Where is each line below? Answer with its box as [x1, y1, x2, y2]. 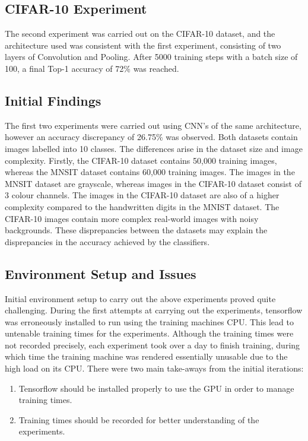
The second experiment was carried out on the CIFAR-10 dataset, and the [5, 27, 275, 40]
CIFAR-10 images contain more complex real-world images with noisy [5, 212, 259, 224]
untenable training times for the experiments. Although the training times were [5, 327, 294, 340]
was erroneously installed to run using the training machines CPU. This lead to [5, 315, 294, 328]
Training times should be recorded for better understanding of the [18, 413, 259, 426]
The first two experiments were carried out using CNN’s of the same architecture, [5, 119, 301, 131]
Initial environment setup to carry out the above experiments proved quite [5, 292, 276, 304]
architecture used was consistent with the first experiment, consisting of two [5, 39, 281, 51]
